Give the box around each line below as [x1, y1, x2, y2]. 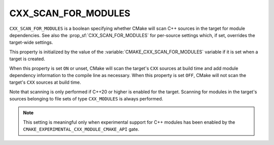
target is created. [9, 56, 45, 62]
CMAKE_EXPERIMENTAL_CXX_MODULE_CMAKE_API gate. [23, 126, 140, 132]
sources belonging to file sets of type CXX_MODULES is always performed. [9, 96, 163, 102]
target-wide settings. [9, 40, 53, 46]
